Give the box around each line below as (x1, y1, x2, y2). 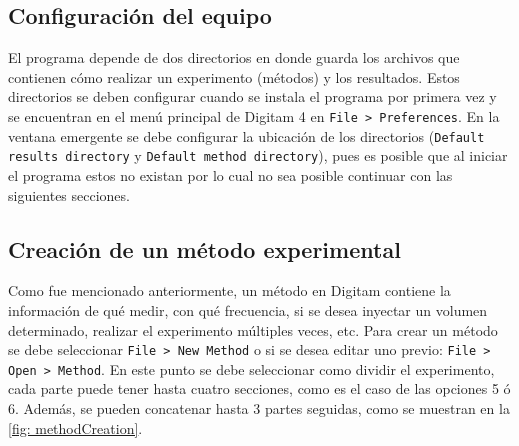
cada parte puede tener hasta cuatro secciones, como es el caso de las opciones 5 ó (8, 378, 511, 399)
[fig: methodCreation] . (8, 417, 143, 438)
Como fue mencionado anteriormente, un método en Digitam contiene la (8, 280, 451, 301)
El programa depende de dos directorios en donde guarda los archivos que (8, 47, 460, 68)
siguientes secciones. (8, 184, 130, 205)
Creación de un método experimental (8, 233, 401, 264)
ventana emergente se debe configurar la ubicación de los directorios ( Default (8, 125, 485, 146)
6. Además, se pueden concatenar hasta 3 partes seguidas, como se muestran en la (8, 398, 510, 419)
